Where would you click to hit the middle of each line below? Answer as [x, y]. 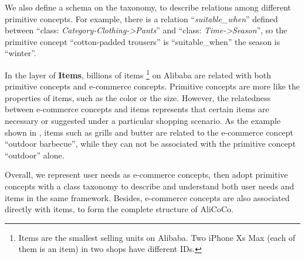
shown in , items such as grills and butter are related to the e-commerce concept [149, 132]
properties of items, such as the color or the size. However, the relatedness [138, 97]
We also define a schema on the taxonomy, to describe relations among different [148, 7]
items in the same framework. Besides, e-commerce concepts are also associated [147, 197]
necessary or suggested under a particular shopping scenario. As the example [143, 120]
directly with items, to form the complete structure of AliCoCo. [119, 209]
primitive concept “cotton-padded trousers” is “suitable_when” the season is [143, 41]
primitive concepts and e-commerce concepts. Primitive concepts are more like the [152, 86]
